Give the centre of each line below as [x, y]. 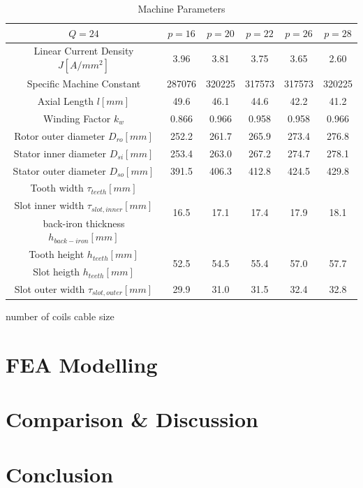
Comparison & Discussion [132, 419]
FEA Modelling [82, 364]
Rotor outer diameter [60, 135]
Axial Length [66, 101]
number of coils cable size [60, 316]
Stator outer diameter [59, 170]
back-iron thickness [84, 223]
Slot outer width [50, 289]
